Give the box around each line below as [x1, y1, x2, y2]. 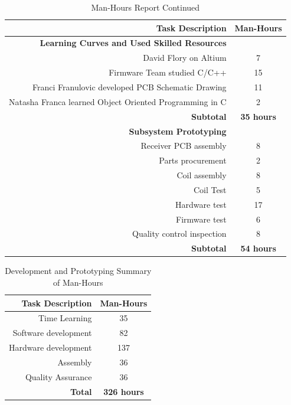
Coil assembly [176, 169, 227, 181]
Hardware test [175, 198, 227, 210]
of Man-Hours [53, 276, 103, 288]
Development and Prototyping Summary [5, 264, 152, 277]
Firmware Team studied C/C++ [109, 66, 227, 79]
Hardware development [9, 341, 92, 354]
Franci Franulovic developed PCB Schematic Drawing [32, 80, 227, 93]
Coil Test [193, 183, 227, 195]
